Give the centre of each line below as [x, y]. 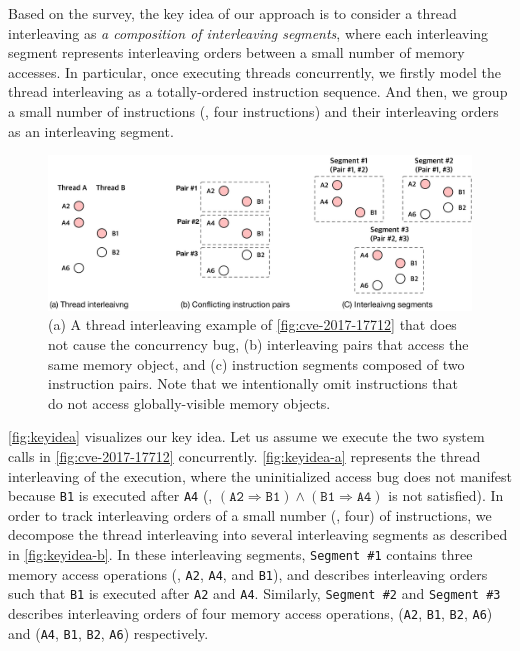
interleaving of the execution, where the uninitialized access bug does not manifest [260, 475]
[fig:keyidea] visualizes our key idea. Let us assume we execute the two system [246, 436]
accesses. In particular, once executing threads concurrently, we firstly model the [254, 71]
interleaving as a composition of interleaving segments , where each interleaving [248, 32]
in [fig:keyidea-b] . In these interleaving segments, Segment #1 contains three [240, 554]
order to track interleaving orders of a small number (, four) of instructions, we [250, 514]
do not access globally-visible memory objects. [189, 402]
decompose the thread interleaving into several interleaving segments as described [258, 534]
